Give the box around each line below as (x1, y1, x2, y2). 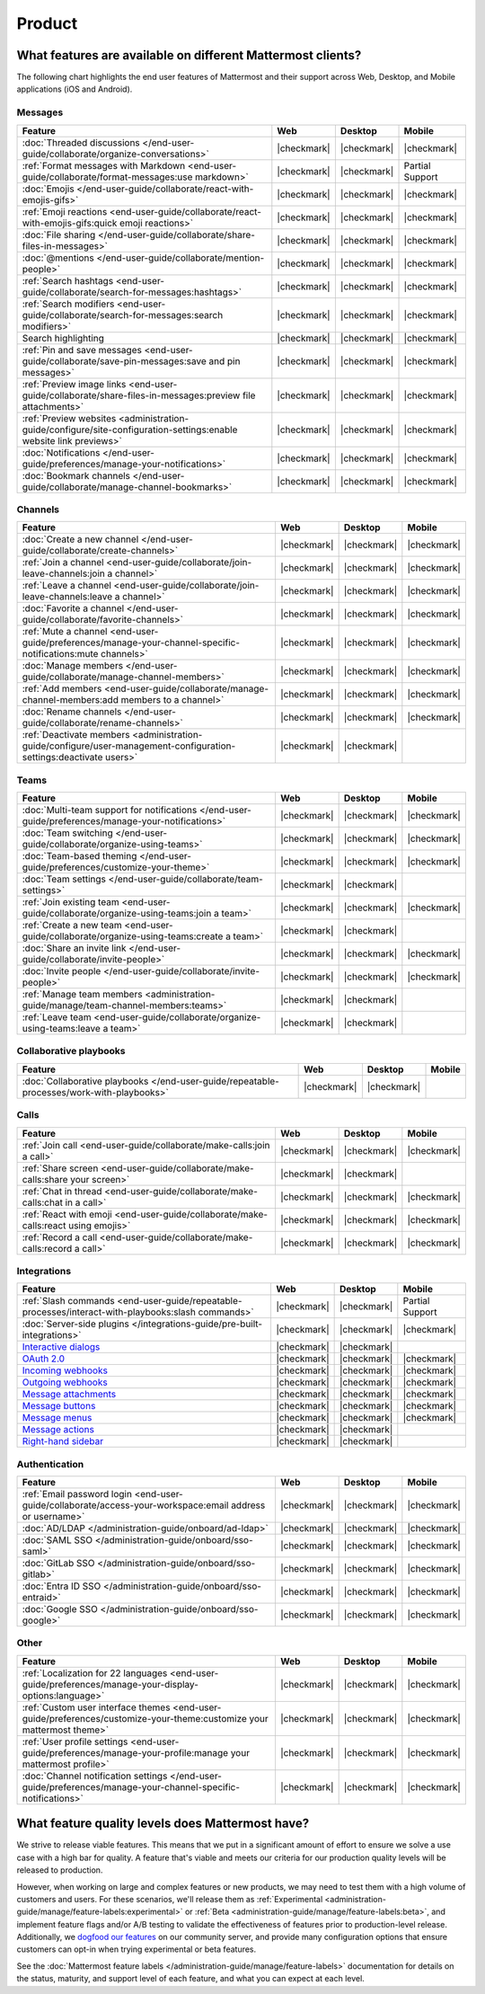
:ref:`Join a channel (22, 556, 104, 569)
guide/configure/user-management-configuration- (22, 740, 236, 752)
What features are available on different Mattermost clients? (16, 48, 362, 63)
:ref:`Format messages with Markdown (22, 159, 186, 172)
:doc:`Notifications (22, 446, 101, 458)
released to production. (16, 1865, 103, 1875)
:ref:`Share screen (22, 1162, 99, 1174)
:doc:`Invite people (22, 965, 101, 978)
